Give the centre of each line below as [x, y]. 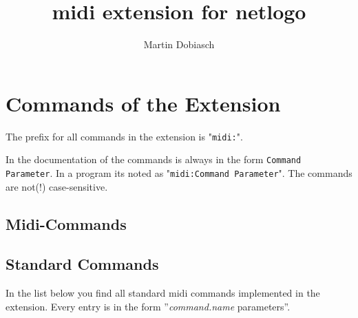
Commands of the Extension [143, 103]
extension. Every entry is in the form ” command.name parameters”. [148, 306]
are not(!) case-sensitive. [57, 186]
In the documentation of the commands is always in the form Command [154, 159]
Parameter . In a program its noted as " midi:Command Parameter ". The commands [179, 172]
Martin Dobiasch [179, 44]
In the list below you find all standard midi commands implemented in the [163, 293]
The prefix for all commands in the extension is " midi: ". [124, 136]
